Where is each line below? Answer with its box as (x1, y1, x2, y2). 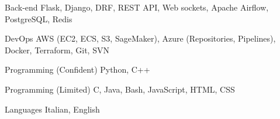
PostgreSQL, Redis (5, 12, 72, 25)
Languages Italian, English (5, 103, 100, 115)
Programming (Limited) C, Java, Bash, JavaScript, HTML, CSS (5, 83, 235, 95)
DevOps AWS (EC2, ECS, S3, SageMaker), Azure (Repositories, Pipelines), (5, 32, 276, 45)
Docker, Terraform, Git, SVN (5, 43, 109, 56)
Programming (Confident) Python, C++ (5, 63, 150, 76)
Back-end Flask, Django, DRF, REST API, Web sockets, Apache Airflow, (5, 1, 269, 13)
